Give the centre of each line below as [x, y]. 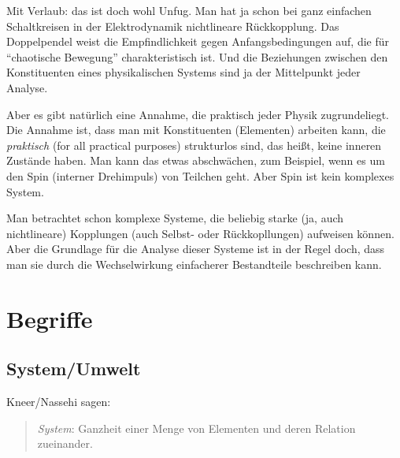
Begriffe [50, 318]
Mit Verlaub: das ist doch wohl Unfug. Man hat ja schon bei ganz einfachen [189, 10]
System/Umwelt [74, 369]
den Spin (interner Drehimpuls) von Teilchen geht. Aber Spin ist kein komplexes [200, 175]
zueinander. [65, 443]
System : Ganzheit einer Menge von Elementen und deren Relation [196, 428]
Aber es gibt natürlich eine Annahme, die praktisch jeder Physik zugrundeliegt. [198, 114]
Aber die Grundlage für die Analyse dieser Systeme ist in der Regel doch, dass [196, 249]
